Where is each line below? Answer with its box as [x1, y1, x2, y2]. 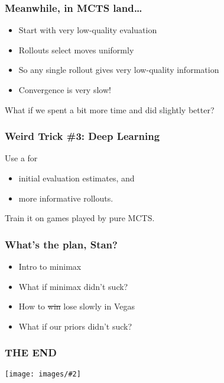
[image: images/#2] [5, 369, 81, 378]
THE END [5, 345, 57, 360]
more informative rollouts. [18, 191, 113, 204]
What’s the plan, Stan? [5, 237, 118, 251]
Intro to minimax [18, 260, 82, 272]
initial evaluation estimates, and [18, 172, 135, 184]
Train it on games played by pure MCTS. [5, 212, 155, 224]
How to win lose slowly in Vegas [18, 300, 135, 312]
